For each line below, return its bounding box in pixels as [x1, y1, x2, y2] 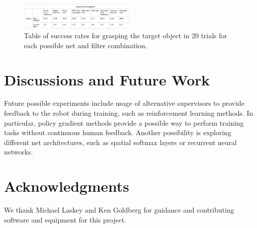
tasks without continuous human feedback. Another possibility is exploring [4, 127, 232, 138]
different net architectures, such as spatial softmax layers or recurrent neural [4, 137, 237, 147]
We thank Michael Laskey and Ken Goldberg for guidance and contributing [4, 205, 234, 215]
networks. [4, 147, 33, 157]
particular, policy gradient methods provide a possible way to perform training [4, 117, 244, 128]
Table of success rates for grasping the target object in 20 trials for [24, 30, 228, 41]
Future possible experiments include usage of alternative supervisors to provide [4, 98, 245, 108]
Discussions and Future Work [4, 69, 210, 89]
